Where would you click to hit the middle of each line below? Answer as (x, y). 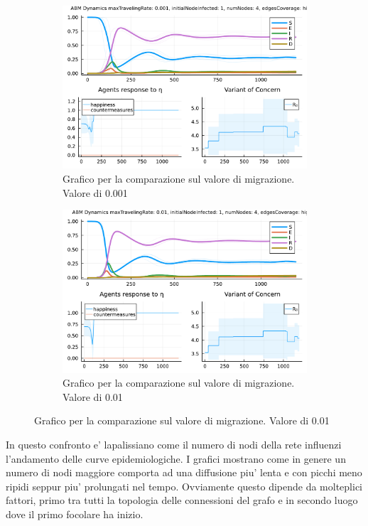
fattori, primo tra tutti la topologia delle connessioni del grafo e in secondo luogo (182, 500)
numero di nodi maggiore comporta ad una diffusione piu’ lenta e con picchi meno (184, 472)
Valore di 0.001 (95, 192)
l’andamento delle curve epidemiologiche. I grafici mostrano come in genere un (176, 458)
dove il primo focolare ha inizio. (75, 514)
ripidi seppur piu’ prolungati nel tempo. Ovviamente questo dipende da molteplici (184, 486)
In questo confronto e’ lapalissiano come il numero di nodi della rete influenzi (174, 445)
